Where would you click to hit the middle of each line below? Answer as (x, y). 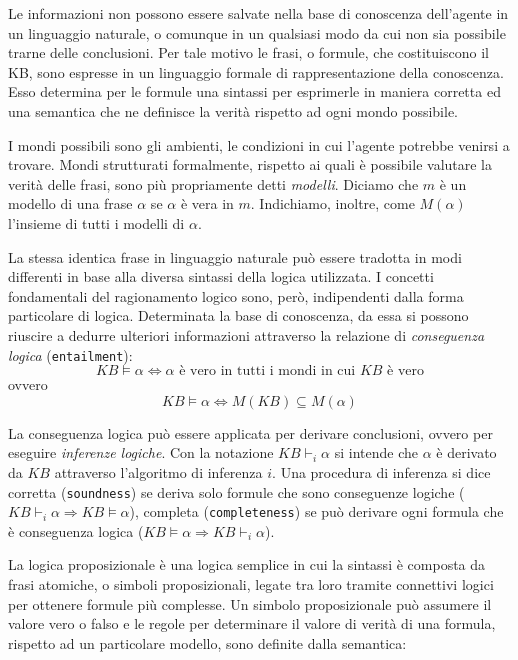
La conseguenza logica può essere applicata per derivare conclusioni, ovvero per (250, 432)
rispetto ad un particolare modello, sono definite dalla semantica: (207, 642)
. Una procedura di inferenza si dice (381, 471)
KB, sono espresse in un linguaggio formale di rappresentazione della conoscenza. (256, 71)
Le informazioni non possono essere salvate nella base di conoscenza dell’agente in (258, 13)
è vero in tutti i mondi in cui (267, 371)
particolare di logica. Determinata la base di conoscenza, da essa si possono (238, 315)
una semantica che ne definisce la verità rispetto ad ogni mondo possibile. (233, 110)
